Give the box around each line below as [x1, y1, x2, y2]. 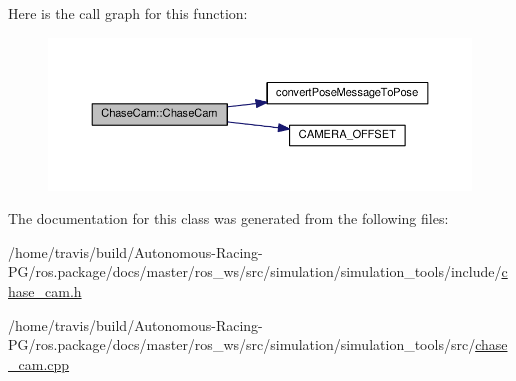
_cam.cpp [8, 353, 70, 374]
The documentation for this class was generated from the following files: [8, 208, 449, 229]
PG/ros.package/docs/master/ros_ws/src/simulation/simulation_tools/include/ [8, 261, 502, 282]
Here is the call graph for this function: [8, 3, 248, 23]
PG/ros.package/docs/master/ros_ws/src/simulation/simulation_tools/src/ [8, 334, 476, 355]
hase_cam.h [8, 280, 82, 301]
